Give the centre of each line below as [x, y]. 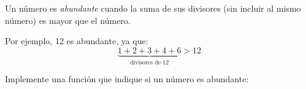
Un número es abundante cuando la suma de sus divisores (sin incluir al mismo [153, 8]
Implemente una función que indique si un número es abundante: [127, 79]
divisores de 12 [150, 62]
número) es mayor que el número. [68, 20]
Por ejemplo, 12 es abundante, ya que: [77, 41]
